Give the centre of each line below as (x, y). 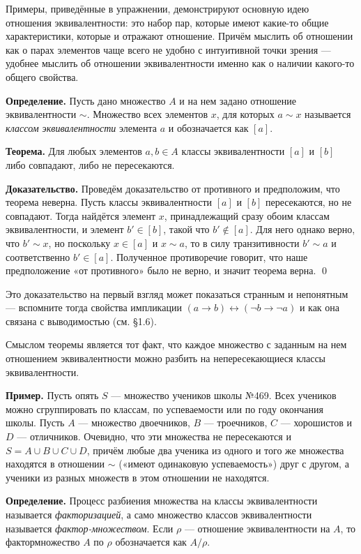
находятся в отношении (55, 464)
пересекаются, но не (308, 202)
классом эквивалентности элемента (82, 127)
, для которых (245, 114)
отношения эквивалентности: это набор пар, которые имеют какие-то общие (167, 22)
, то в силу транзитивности (242, 242)
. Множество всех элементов (147, 114)
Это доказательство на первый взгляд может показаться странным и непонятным (177, 293)
